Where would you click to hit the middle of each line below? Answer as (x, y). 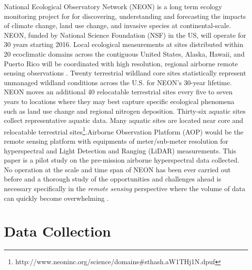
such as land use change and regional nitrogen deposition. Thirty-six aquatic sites (125, 111)
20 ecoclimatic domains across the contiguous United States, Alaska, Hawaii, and (124, 53)
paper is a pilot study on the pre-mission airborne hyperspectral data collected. (122, 160)
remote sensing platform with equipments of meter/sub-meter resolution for (116, 141)
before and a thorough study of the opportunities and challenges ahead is (113, 179)
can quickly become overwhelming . (56, 198)
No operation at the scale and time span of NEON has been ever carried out (118, 169)
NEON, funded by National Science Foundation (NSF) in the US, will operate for (125, 35)
